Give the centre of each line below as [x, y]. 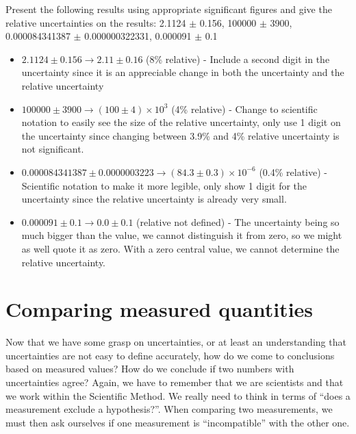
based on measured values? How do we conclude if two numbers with [150, 369]
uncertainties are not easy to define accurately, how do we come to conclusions [170, 355]
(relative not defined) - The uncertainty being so [238, 221]
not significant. [53, 149]
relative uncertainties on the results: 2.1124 [96, 22]
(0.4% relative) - [293, 171]
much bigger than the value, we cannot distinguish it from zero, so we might [182, 235]
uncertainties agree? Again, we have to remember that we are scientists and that [175, 382]
